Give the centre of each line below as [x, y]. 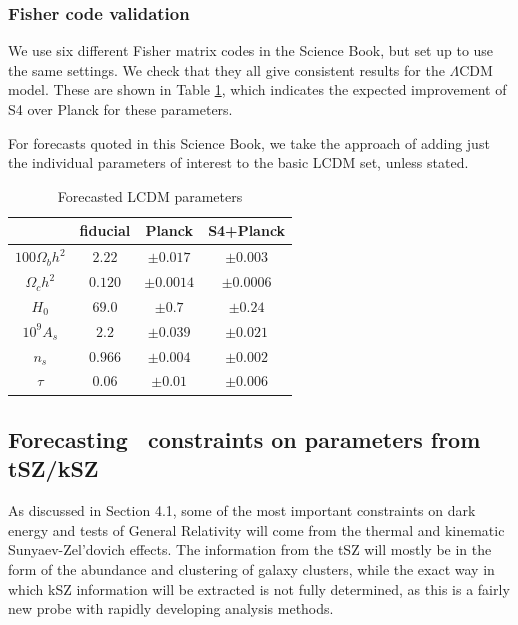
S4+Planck [247, 230]
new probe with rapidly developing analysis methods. [171, 608]
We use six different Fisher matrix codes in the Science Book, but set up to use [251, 50]
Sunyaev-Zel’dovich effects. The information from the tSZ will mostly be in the [250, 549]
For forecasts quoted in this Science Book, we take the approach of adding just [249, 142]
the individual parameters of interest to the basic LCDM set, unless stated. [238, 162]
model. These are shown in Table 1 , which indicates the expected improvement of [257, 89]
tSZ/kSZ [53, 468]
